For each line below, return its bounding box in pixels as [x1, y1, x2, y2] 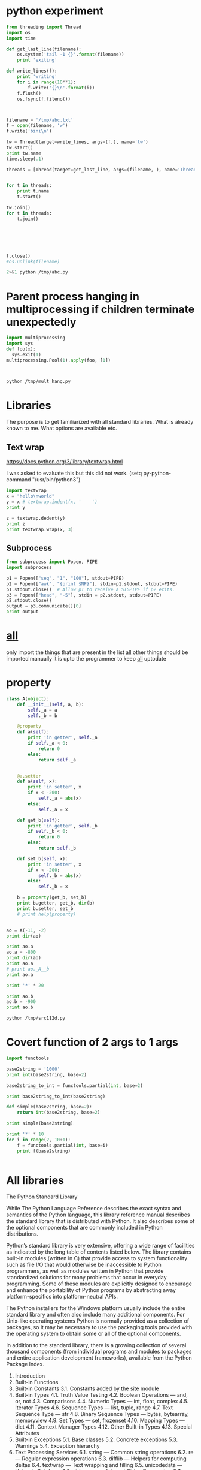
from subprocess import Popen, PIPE [6, 559, 98, 565]
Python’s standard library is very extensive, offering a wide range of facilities [6, 1242, 196, 1249]
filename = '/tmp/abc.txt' [6, 117, 74, 123]
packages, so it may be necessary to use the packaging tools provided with [6, 1324, 193, 1331]
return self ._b [38, 845, 77, 851]
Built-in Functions [14, 1379, 59, 1386]
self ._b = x [38, 884, 68, 890]
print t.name [17, 188, 50, 194]
